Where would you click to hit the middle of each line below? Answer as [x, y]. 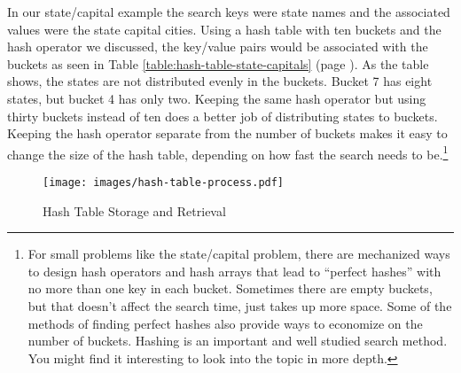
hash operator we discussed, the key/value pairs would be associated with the [218, 47]
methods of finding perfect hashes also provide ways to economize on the [225, 323]
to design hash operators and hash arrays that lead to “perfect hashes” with [234, 271]
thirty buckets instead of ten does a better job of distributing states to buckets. [223, 116]
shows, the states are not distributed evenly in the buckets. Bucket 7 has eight [220, 81]
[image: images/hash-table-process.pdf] [164, 183]
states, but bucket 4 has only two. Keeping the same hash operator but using [217, 98]
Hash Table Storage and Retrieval [134, 210]
